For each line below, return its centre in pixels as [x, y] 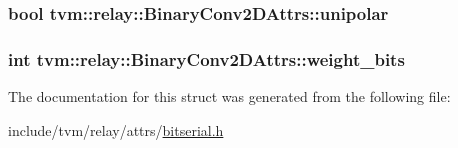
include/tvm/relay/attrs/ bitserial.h [116, 129]
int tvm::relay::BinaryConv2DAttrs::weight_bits [206, 58]
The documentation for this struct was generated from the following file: [229, 96]
